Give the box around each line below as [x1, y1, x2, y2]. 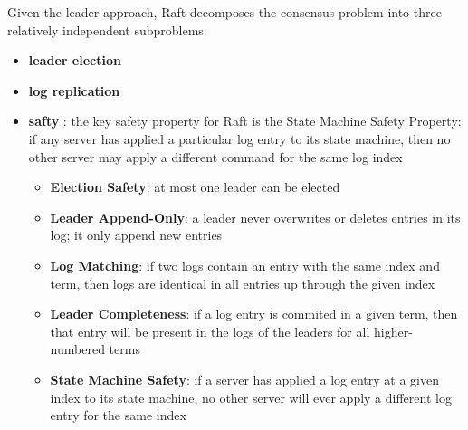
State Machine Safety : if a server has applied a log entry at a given [50, 369, 440, 388]
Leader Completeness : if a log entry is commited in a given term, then [50, 304, 458, 323]
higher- [373, 321, 413, 340]
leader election [28, 51, 121, 70]
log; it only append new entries [50, 225, 223, 244]
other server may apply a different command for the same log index [28, 147, 403, 166]
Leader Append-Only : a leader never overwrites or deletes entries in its [50, 207, 461, 226]
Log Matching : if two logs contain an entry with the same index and [50, 255, 440, 274]
